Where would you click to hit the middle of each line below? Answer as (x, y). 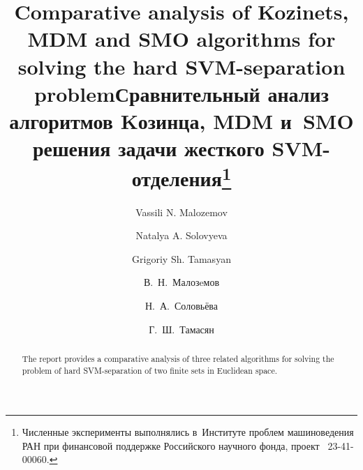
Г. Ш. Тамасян (181, 329)
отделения (177, 178)
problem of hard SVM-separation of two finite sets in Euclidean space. (149, 370)
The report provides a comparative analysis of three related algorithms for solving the (178, 358)
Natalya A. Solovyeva (181, 235)
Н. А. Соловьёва (181, 305)
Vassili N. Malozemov (181, 212)
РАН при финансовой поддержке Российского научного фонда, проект (171, 445)
